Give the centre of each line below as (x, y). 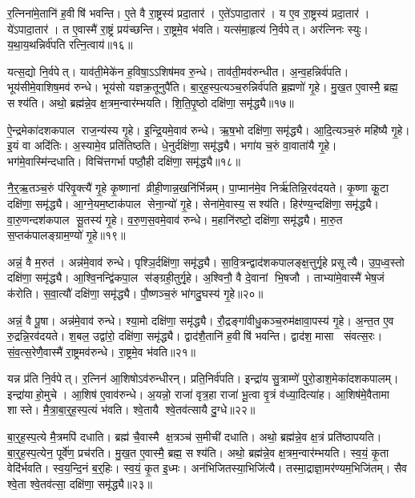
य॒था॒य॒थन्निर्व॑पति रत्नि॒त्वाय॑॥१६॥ (70, 44)
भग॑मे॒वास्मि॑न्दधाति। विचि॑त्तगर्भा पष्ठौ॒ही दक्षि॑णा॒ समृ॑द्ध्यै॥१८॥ (124, 161)
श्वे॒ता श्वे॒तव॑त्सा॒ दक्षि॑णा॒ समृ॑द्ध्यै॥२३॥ (80, 483)
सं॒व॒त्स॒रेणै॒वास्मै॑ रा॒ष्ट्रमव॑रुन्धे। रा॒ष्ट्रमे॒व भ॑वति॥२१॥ (101, 351)
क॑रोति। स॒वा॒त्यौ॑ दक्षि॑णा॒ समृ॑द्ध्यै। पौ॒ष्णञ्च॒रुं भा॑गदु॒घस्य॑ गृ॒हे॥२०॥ (135, 293)
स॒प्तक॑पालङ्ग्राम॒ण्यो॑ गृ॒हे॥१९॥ (66, 235)
